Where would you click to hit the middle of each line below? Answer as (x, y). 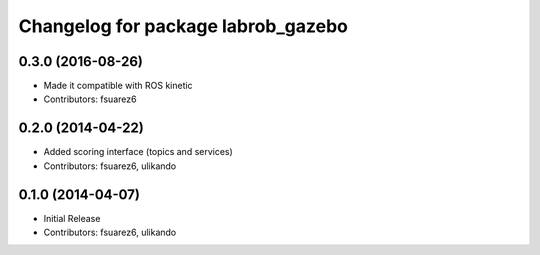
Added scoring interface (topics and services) (138, 152)
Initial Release (72, 218)
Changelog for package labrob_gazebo (183, 26)
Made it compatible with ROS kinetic (118, 86)
